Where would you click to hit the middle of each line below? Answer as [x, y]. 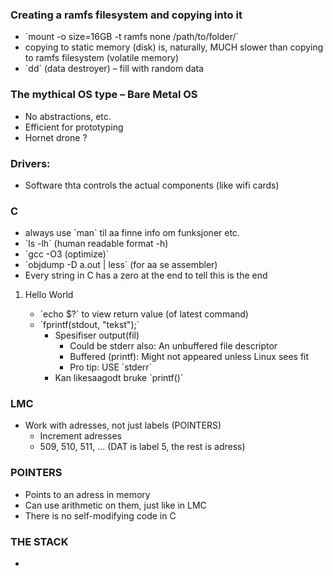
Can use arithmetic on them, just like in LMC [115, 505]
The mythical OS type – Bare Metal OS [104, 95]
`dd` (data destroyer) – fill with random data [114, 69]
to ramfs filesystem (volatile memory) [102, 58]
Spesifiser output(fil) [97, 335]
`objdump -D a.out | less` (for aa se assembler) [121, 265]
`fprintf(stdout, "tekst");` [89, 325]
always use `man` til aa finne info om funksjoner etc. [132, 233]
